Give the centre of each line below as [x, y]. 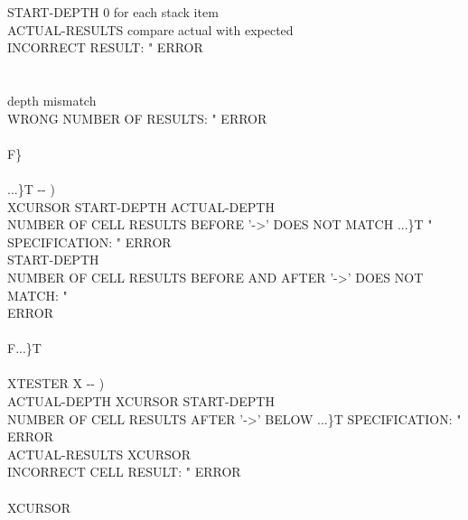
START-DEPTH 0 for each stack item [113, 12]
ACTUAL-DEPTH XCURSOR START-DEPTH [141, 401]
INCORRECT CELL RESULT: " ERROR [124, 472]
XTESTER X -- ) [56, 383]
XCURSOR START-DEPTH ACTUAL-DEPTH [141, 206]
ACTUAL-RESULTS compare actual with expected [150, 29]
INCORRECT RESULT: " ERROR [105, 47]
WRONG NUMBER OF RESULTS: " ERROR [137, 118]
